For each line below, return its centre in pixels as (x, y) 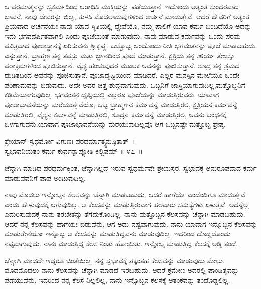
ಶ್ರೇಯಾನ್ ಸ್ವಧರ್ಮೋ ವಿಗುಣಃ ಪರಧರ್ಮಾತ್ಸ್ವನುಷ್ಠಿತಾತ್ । (70, 141)
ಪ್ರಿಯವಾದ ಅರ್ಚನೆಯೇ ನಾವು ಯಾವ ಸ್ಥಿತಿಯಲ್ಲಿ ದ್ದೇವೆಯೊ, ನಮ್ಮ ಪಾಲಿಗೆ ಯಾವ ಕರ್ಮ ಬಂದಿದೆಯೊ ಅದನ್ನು (128, 26)
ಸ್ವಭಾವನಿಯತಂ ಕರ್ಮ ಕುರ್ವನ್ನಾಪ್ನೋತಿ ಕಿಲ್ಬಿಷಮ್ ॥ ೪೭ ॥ (74, 151)
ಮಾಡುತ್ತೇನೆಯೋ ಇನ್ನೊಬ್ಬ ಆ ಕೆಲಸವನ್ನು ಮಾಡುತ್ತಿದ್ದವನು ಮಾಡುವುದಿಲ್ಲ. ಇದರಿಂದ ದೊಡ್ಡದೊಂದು (118, 234)
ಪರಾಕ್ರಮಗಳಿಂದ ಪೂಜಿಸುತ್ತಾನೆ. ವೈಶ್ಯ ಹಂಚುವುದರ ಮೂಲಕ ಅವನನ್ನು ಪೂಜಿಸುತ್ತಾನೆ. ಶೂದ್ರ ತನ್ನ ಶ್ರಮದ (122, 65)
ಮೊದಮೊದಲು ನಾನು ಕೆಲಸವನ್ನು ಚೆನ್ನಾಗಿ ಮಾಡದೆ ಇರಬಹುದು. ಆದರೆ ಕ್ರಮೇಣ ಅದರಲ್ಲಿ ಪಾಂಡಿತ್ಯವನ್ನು (122, 270)
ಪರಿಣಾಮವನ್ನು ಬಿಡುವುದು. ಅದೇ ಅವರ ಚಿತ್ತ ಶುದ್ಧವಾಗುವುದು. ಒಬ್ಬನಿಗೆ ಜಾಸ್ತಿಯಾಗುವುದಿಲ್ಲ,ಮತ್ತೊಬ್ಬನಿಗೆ (125, 85)
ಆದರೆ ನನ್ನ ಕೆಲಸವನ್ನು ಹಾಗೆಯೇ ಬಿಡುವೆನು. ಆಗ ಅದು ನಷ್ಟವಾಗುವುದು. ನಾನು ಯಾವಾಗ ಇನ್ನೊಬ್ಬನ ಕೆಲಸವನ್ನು (131, 224)
